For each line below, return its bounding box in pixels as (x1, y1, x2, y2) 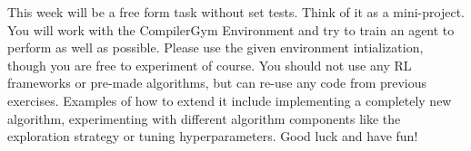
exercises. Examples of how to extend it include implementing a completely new (7, 90, 452, 109)
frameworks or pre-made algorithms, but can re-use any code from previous (7, 73, 427, 92)
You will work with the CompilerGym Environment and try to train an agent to (7, 20, 455, 39)
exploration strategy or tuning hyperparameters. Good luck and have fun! (7, 127, 418, 146)
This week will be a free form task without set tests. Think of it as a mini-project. (7, 3, 465, 21)
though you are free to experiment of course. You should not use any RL (7, 55, 412, 74)
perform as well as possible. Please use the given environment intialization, (7, 38, 424, 57)
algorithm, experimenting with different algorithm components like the (7, 109, 401, 127)
